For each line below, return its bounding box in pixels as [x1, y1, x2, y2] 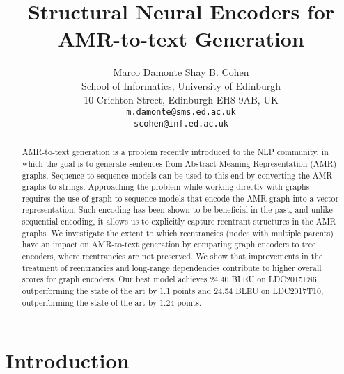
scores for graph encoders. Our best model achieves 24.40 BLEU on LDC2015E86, [22, 273, 320, 285]
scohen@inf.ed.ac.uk [133, 118, 229, 129]
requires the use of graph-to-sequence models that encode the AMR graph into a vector [22, 192, 339, 204]
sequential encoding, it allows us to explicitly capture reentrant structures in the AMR [22, 216, 336, 227]
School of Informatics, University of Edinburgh [81, 78, 281, 92]
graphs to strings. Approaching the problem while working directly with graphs [22, 181, 310, 193]
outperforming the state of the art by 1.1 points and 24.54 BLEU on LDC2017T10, [22, 285, 324, 297]
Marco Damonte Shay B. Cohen [113, 65, 249, 79]
